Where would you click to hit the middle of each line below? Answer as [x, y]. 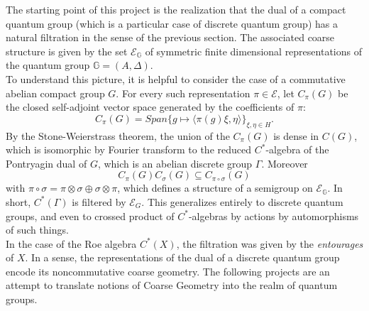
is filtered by [99, 201]
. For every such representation [183, 93]
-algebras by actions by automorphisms [274, 215]
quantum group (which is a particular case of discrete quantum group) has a [172, 23]
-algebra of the [297, 149]
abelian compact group [55, 93]
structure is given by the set [67, 51]
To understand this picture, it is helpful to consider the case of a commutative [176, 78]
